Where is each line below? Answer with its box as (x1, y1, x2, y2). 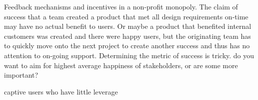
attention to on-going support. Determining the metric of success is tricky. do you (4, 50, 254, 60)
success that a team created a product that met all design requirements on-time (4, 11, 248, 21)
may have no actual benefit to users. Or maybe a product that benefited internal (4, 21, 251, 31)
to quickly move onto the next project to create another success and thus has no (4, 40, 250, 51)
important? (4, 70, 38, 80)
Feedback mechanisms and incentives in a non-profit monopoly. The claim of (4, 1, 238, 11)
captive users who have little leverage (4, 86, 118, 97)
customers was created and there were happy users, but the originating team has (4, 30, 251, 41)
